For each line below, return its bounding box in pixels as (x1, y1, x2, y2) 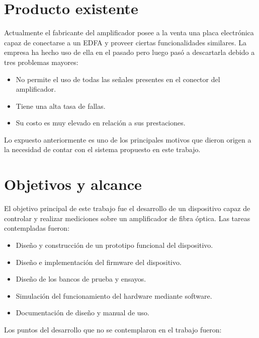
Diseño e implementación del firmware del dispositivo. (16, 256, 182, 267)
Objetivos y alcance (4, 174, 142, 194)
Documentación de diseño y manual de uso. (16, 307, 149, 318)
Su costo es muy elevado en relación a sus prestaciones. (16, 117, 186, 128)
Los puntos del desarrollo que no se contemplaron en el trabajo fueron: (4, 324, 222, 334)
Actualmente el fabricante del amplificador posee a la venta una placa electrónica (4, 27, 254, 38)
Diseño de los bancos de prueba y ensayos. (16, 274, 146, 284)
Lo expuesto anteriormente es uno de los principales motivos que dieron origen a (4, 134, 251, 145)
